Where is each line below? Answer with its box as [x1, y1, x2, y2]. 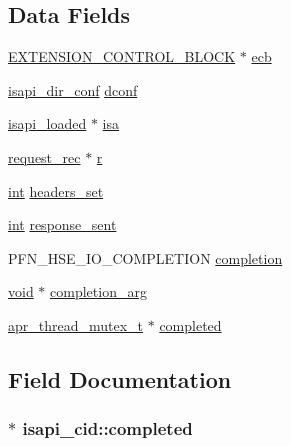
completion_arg [50, 281, 147, 302]
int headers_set [8, 180, 104, 201]
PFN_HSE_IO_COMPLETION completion [8, 247, 283, 268]
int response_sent [8, 214, 117, 235]
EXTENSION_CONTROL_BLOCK [8, 46, 236, 67]
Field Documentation [8, 363, 232, 394]
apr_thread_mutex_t [8, 314, 144, 335]
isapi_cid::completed [22, 416, 193, 441]
